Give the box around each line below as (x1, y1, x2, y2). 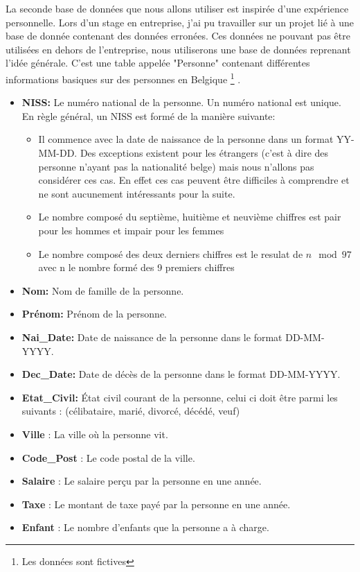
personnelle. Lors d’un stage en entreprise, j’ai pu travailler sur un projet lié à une (6, 15, 354, 29)
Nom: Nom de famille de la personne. (21, 283, 184, 297)
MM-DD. (38, 146, 78, 159)
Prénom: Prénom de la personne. (21, 306, 167, 321)
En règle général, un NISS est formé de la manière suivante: (21, 108, 276, 123)
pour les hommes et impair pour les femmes (38, 223, 224, 237)
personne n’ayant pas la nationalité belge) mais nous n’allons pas (38, 159, 314, 173)
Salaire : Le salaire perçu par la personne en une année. (21, 474, 262, 488)
